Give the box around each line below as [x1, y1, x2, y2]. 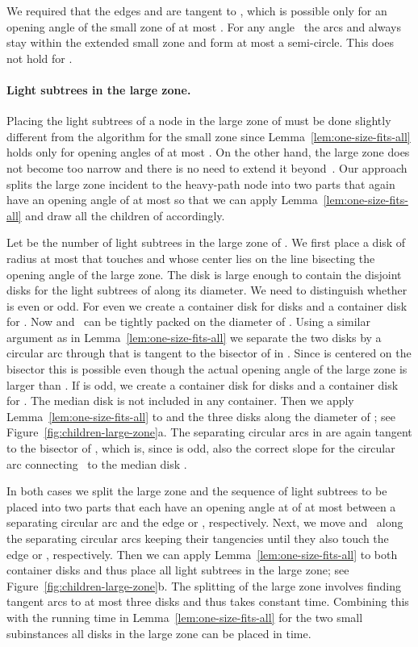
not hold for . [6, 49, 73, 66]
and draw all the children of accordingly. [25, 207, 225, 223]
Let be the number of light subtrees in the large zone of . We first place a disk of [6, 234, 406, 251]
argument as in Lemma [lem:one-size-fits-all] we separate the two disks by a [6, 328, 382, 345]
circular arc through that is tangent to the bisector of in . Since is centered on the [6, 344, 412, 361]
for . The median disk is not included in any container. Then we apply [6, 392, 354, 409]
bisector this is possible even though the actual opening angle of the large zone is [6, 361, 408, 378]
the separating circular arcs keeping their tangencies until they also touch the [6, 530, 389, 547]
